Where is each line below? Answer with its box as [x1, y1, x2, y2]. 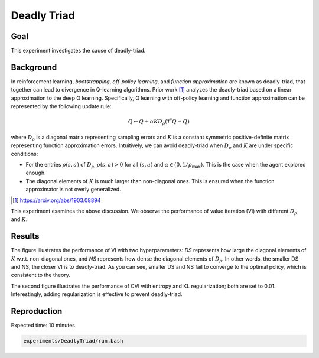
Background [11, 62, 57, 72]
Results [11, 231, 40, 242]
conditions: [11, 150, 38, 157]
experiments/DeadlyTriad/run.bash [23, 337, 123, 344]
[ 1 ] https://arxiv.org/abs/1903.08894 [12, 197, 101, 204]
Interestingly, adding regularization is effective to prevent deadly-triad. [11, 291, 183, 298]
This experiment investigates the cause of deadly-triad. [11, 47, 146, 54]
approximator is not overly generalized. [25, 186, 121, 193]
